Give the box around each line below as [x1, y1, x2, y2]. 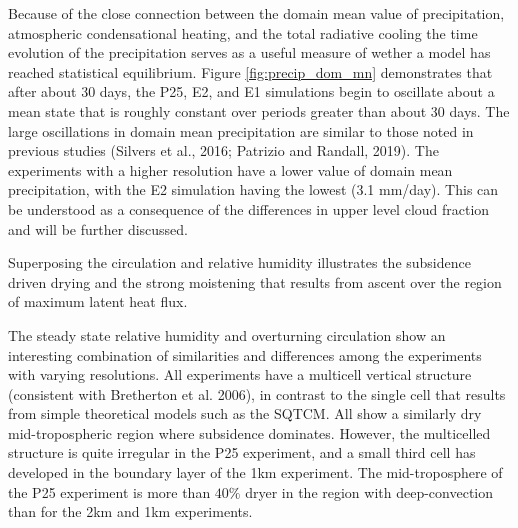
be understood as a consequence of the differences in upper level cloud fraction [8, 198, 490, 219]
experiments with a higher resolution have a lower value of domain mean [8, 159, 453, 180]
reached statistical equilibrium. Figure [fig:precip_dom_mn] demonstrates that [8, 61, 493, 82]
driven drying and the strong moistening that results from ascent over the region [8, 271, 502, 292]
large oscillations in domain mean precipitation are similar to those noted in [8, 120, 474, 141]
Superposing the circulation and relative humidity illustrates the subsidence [8, 252, 471, 273]
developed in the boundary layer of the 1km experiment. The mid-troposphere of [8, 462, 503, 483]
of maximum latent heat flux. [8, 291, 188, 312]
